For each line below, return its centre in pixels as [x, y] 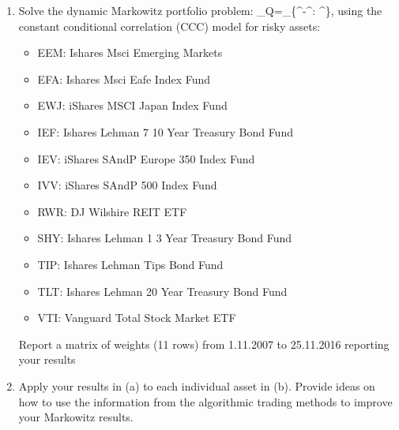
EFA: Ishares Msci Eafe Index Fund [124, 79]
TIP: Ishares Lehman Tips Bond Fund [130, 264]
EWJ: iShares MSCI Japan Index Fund [132, 105]
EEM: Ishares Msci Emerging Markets [130, 52]
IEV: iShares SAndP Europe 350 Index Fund [146, 158]
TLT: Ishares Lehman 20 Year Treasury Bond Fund [162, 291]
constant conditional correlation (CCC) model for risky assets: [169, 26]
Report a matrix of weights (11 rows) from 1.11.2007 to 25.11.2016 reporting [204, 344]
